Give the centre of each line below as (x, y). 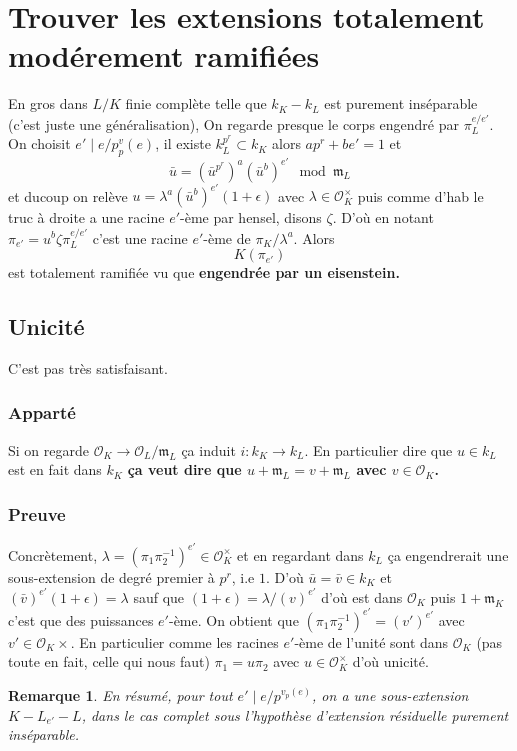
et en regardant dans (300, 554)
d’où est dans (362, 596)
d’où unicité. (390, 661)
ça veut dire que (184, 469)
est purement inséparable (401, 103)
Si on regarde (48, 449)
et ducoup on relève (68, 195)
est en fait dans (55, 469)
